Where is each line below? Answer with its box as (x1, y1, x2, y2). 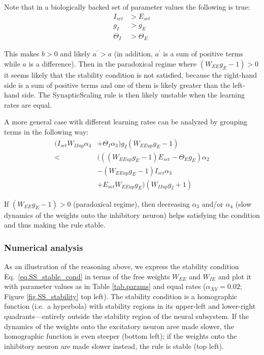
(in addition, (114, 48, 153, 59)
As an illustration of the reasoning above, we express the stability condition (4, 261, 239, 272)
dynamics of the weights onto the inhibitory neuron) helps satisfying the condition (4, 209, 260, 220)
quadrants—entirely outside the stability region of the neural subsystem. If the (4, 311, 249, 321)
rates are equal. (4, 99, 52, 110)
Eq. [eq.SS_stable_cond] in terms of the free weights (4, 271, 170, 281)
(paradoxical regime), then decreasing (73, 198, 190, 209)
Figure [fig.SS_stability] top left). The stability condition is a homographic (4, 291, 238, 301)
